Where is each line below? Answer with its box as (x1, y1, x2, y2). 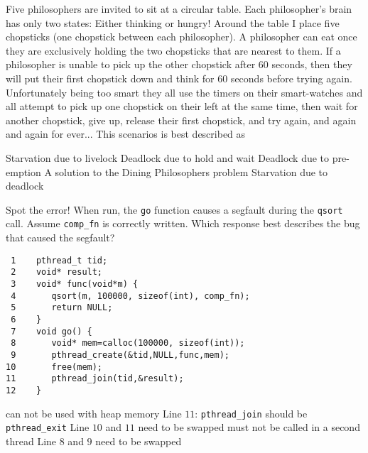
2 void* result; (11, 267, 103, 278)
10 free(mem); (6, 361, 103, 372)
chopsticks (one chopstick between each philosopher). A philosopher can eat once (6, 29, 357, 44)
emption (6, 164, 41, 179)
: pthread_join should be (195, 405, 308, 420)
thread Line (6, 433, 57, 448)
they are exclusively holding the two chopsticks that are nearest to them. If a (6, 43, 341, 58)
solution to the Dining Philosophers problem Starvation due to (55, 164, 328, 179)
